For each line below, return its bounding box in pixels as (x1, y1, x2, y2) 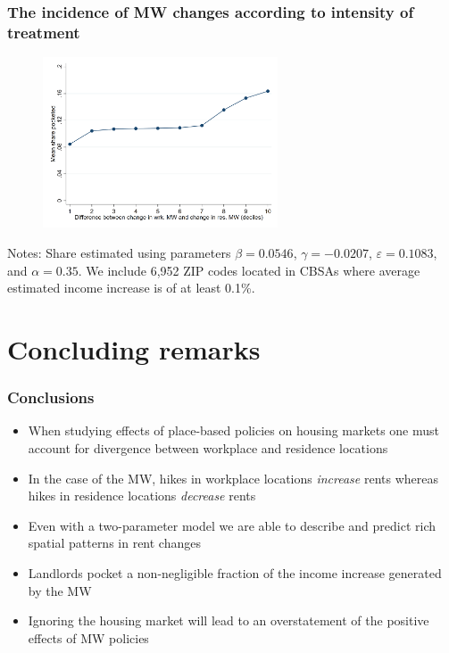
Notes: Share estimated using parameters (7, 243, 231, 261)
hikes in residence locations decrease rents (28, 486, 256, 505)
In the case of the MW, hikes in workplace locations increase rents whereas (28, 468, 439, 487)
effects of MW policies (28, 628, 149, 647)
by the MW (28, 581, 92, 599)
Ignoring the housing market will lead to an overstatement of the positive (28, 611, 429, 630)
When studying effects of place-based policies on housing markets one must (28, 421, 440, 440)
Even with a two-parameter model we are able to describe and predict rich (28, 516, 437, 534)
